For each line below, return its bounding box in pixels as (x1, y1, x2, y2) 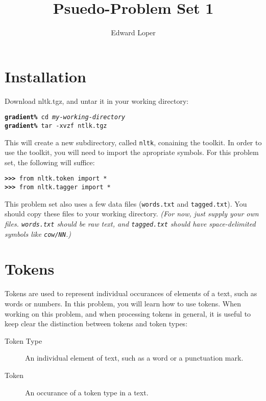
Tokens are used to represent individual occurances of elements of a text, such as (5, 288, 257, 299)
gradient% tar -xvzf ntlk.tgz (5, 122, 107, 129)
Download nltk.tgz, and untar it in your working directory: (5, 95, 189, 106)
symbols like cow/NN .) (5, 228, 71, 239)
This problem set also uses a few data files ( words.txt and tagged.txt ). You (5, 198, 247, 209)
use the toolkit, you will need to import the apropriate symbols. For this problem (5, 147, 259, 158)
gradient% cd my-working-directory (5, 114, 126, 121)
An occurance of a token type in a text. (25, 387, 149, 397)
